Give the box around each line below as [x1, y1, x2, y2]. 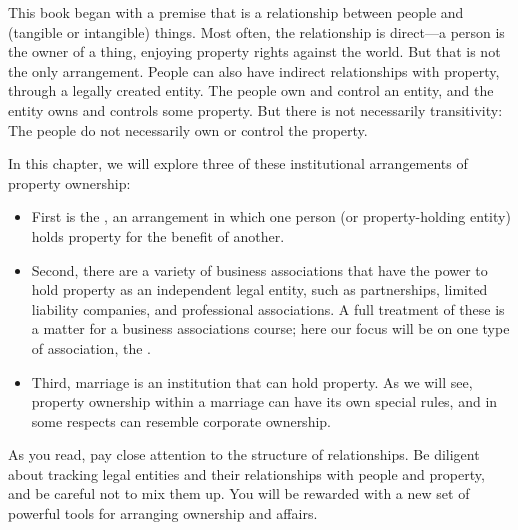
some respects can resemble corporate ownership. [31, 410, 331, 431]
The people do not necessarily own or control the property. [8, 119, 368, 140]
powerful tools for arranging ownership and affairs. [8, 503, 318, 524]
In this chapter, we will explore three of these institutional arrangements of [8, 153, 468, 174]
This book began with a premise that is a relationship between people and [8, 2, 464, 22]
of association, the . [31, 337, 151, 358]
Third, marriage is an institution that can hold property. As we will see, [31, 371, 473, 392]
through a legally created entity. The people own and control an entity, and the [8, 80, 494, 101]
